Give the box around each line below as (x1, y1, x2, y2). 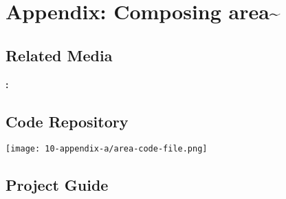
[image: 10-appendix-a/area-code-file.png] (5, 144, 208, 154)
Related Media (5, 44, 113, 65)
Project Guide (5, 174, 109, 196)
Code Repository (5, 110, 129, 132)
